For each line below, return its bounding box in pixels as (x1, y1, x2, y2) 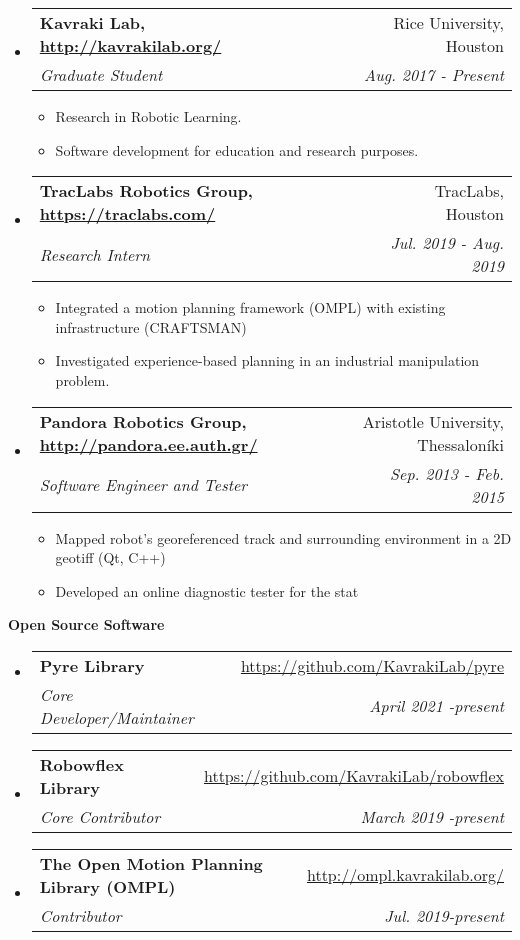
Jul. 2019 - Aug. (390, 231, 504, 255)
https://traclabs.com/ (39, 202, 216, 226)
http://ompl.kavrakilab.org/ (306, 863, 504, 887)
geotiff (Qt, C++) (55, 547, 166, 568)
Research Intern (39, 242, 151, 266)
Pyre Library (39, 653, 145, 677)
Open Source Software (8, 614, 165, 635)
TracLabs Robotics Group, (39, 179, 253, 203)
